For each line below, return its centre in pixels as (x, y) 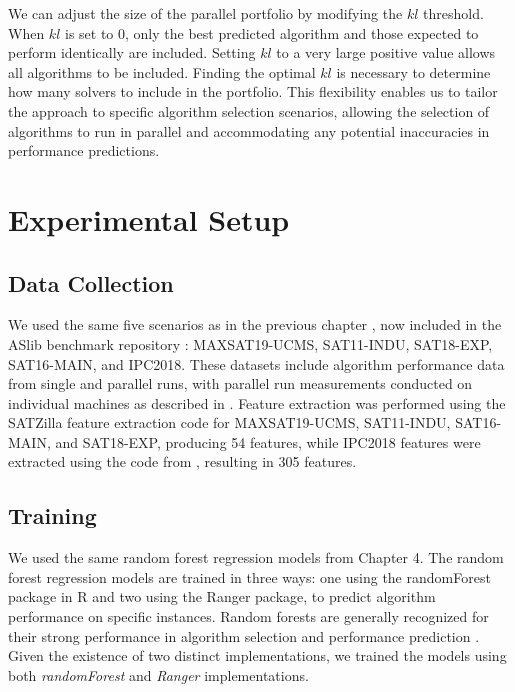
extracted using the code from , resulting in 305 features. (182, 461)
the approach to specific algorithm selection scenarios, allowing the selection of (249, 110)
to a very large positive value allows (386, 52)
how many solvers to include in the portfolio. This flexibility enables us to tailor (253, 91)
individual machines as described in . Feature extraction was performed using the (257, 402)
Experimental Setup (149, 218)
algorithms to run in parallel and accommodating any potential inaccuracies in (249, 130)
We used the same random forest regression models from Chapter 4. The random (256, 557)
